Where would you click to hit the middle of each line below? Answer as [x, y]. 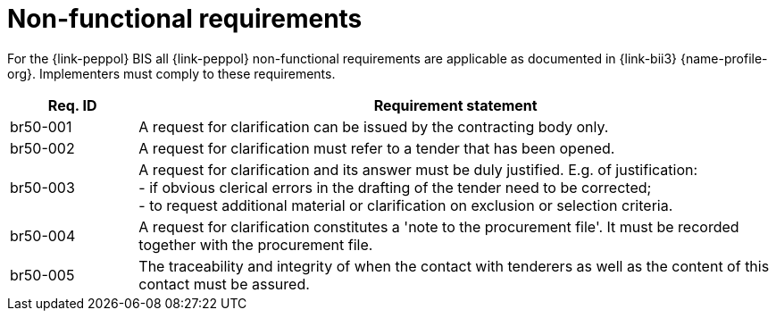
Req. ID [72, 105]
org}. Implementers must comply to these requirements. [171, 73]
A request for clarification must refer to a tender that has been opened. [377, 148]
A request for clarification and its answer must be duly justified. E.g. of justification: [418, 169]
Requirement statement [455, 105]
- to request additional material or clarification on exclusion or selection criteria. [406, 205]
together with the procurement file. [256, 244]
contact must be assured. [224, 284]
